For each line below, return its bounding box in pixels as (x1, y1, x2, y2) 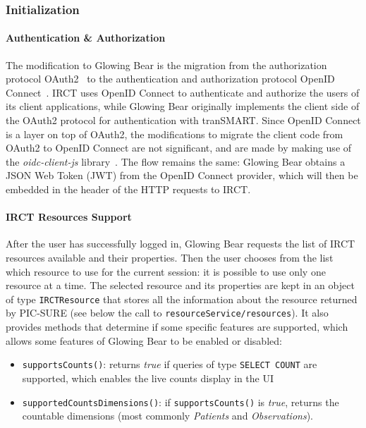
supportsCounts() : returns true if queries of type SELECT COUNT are (22, 357, 317, 372)
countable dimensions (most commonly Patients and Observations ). (22, 408, 313, 423)
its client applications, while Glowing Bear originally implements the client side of (6, 99, 360, 114)
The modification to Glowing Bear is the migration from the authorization (6, 57, 327, 72)
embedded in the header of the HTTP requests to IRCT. (6, 181, 251, 196)
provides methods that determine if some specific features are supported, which (6, 319, 348, 334)
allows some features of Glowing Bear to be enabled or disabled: (6, 333, 282, 348)
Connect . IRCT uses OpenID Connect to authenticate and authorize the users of (6, 85, 360, 99)
